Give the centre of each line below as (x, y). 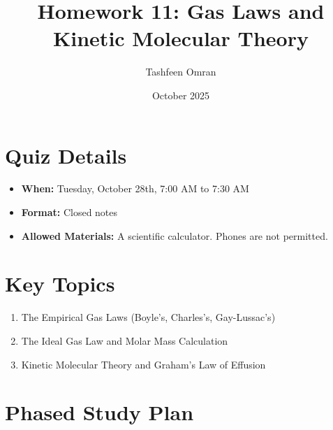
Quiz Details (66, 155)
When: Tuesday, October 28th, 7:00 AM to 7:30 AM (135, 188)
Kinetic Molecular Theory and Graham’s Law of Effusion (143, 364)
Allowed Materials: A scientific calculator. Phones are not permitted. (175, 235)
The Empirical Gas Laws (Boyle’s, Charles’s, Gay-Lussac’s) (148, 317)
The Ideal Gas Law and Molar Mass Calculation (125, 340)
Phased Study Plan (99, 412)
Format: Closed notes (69, 212)
